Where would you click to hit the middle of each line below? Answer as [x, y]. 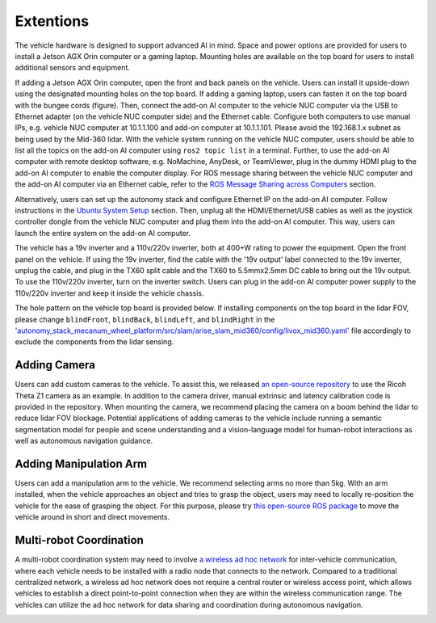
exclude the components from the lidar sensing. [94, 342]
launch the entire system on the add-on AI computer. [103, 233]
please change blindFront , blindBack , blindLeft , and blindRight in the [145, 319]
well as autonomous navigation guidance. [84, 441]
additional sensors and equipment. [73, 68]
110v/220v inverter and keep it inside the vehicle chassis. [110, 293]
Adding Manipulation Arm [81, 463]
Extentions [52, 21]
